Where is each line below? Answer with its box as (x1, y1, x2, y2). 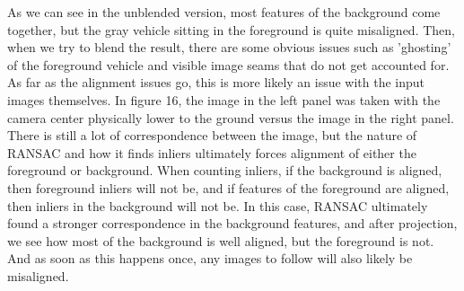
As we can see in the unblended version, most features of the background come (7, 3, 441, 21)
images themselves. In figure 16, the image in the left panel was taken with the (7, 90, 441, 109)
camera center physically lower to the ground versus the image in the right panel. (7, 108, 454, 127)
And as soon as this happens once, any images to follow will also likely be (7, 249, 413, 268)
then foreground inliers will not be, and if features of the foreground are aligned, (7, 178, 450, 197)
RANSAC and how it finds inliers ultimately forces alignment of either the (7, 143, 416, 162)
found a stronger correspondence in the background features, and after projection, (7, 214, 458, 233)
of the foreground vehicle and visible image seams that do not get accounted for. (7, 55, 450, 74)
